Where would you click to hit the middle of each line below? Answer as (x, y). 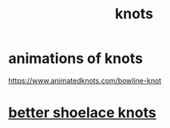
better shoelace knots (83, 113)
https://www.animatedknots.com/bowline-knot (85, 80)
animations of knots (76, 58)
